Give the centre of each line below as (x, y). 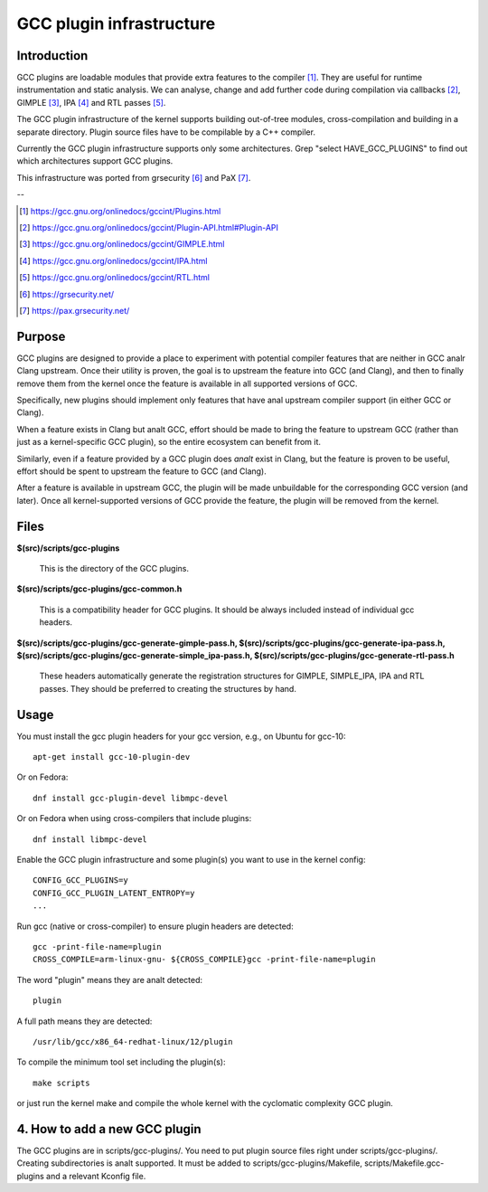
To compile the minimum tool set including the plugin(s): (121, 1062)
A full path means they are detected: (84, 1021)
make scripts (61, 1083)
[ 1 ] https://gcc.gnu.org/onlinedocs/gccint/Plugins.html (120, 211)
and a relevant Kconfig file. (96, 1176)
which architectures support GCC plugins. (95, 161)
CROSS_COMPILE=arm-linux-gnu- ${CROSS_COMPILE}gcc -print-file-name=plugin (204, 960)
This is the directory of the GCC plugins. (114, 569)
